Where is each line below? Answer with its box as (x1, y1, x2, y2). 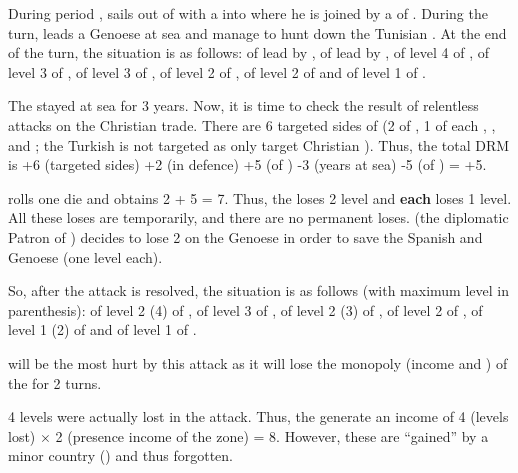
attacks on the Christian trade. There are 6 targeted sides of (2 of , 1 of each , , (8, 114, 496, 135)
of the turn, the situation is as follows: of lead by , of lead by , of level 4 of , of (8, 42, 490, 63)
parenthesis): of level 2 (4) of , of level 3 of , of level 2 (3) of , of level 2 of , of (8, 299, 483, 320)
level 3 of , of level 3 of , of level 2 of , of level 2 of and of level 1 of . (8, 61, 426, 82)
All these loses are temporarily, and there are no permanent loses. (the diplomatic (8, 207, 509, 228)
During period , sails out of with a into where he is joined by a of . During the (8, 3, 488, 23)
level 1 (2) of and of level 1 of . (8, 319, 197, 340)
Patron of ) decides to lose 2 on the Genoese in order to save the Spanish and (8, 226, 483, 247)
